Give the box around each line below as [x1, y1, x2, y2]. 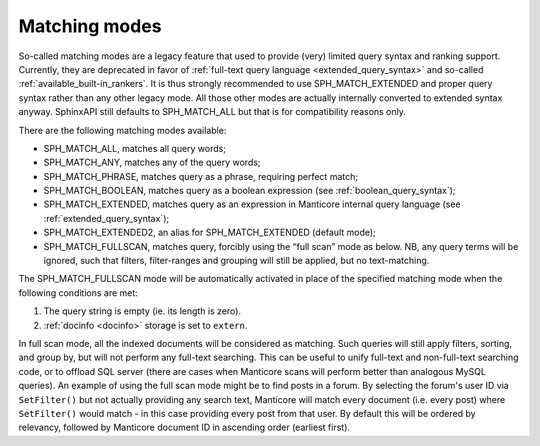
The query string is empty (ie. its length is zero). [43, 305, 242, 317]
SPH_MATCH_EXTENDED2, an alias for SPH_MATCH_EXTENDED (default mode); [43, 226, 377, 239]
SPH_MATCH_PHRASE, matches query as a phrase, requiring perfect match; [43, 170, 359, 182]
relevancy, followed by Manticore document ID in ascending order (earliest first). [18, 421, 350, 434]
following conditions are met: [18, 286, 139, 299]
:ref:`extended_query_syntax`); [43, 212, 170, 224]
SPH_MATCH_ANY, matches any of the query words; [43, 156, 261, 169]
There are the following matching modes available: [18, 124, 227, 136]
